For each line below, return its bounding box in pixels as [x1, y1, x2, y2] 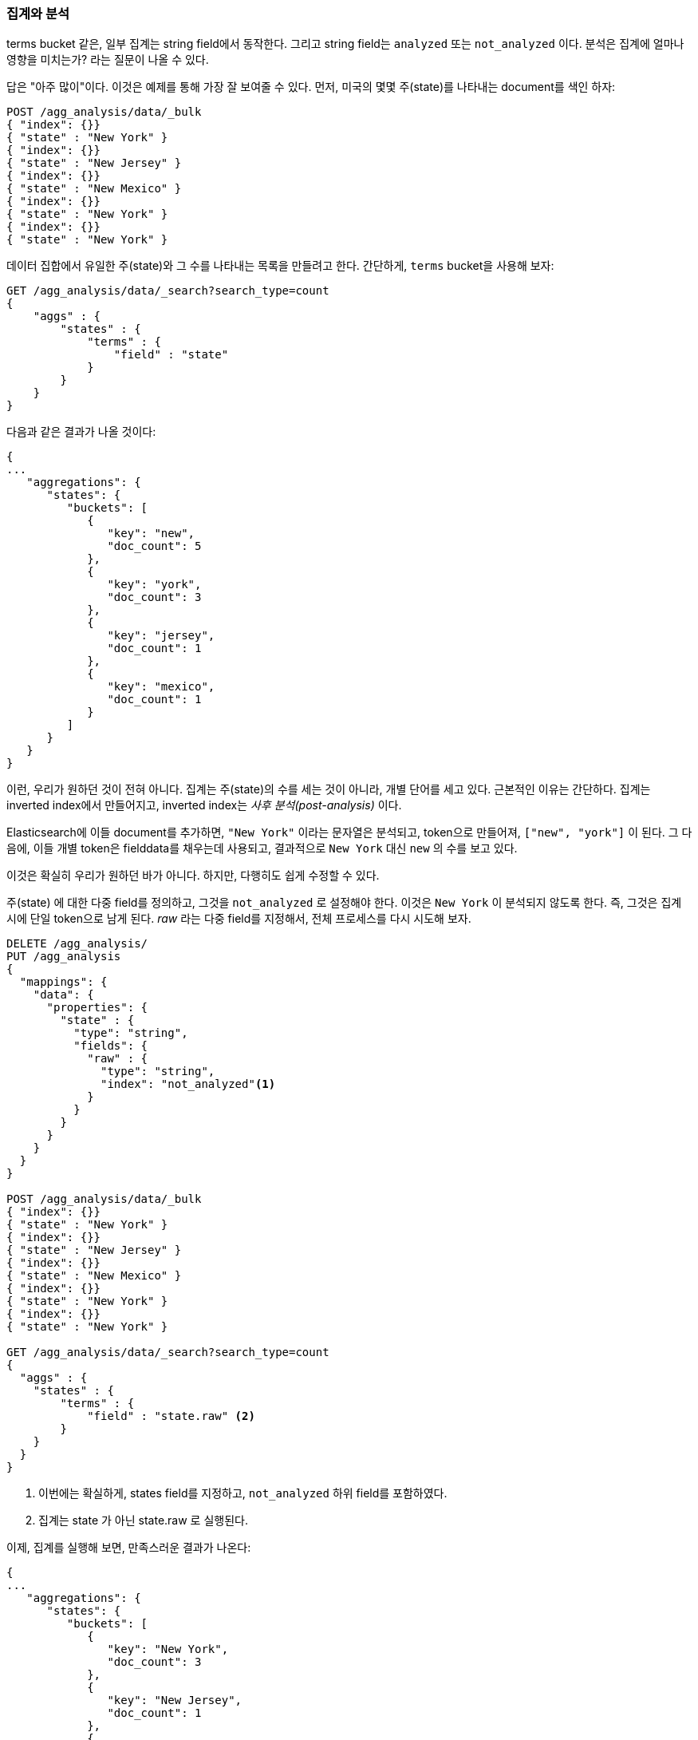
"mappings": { [19, 975, 108, 989]
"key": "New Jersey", [107, 1694, 243, 1707]
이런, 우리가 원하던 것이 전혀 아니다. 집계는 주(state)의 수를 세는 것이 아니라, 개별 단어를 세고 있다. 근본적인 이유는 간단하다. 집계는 [6, 782, 651, 797]
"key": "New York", [107, 1643, 229, 1656]
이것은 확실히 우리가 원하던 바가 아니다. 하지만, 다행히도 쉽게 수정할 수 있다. [6, 868, 380, 883]
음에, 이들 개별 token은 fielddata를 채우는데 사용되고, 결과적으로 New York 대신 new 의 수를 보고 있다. [6, 841, 518, 856]
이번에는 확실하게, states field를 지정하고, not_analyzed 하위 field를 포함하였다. [38, 1486, 448, 1501]
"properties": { [46, 1001, 148, 1014]
